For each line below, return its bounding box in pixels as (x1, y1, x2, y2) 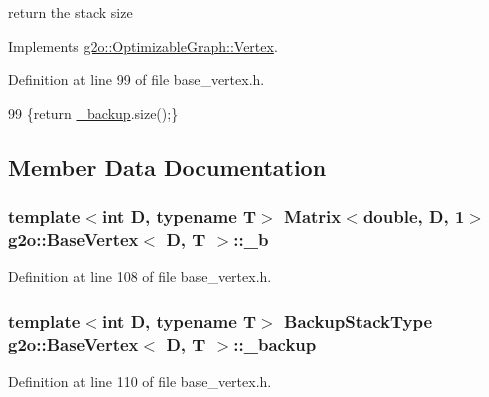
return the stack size (8, 2, 133, 22)
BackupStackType (284, 308, 433, 333)
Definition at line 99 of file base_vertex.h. (8, 69, 265, 90)
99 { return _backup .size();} (8, 102, 179, 123)
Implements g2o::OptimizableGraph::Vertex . (8, 35, 278, 56)
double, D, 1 (362, 204, 465, 229)
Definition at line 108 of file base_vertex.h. (8, 266, 272, 287)
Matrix (284, 204, 342, 229)
